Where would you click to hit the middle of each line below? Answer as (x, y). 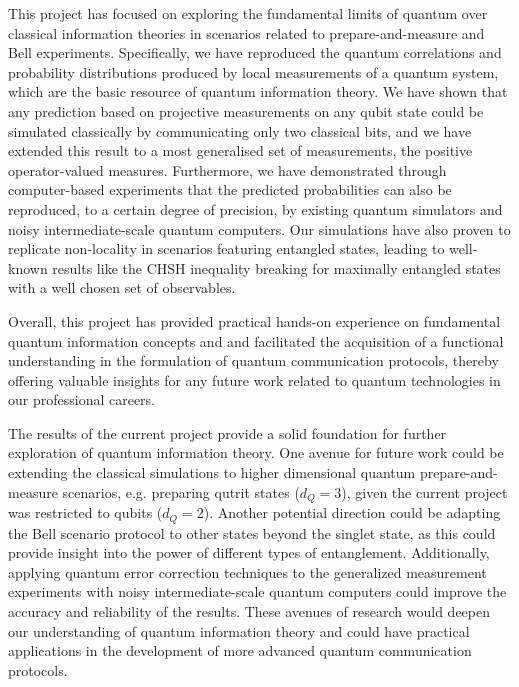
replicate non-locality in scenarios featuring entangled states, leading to (226, 248)
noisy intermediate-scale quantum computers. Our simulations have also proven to (259, 228)
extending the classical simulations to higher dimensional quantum (212, 472)
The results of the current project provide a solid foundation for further (227, 432)
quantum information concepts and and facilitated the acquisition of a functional (256, 340)
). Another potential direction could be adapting (352, 512)
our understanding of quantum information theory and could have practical (239, 630)
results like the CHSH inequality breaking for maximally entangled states (276, 267)
